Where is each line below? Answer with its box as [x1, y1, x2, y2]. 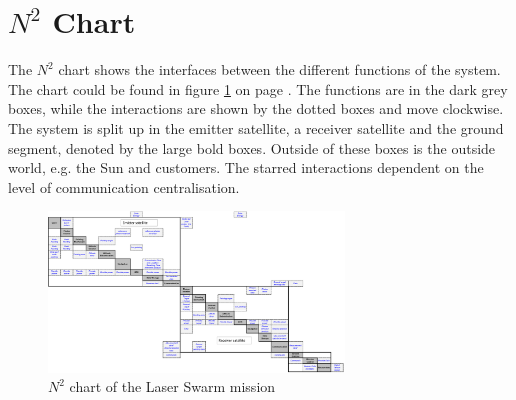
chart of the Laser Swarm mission [69, 376, 276, 397]
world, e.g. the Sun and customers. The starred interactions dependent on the [8, 157, 484, 178]
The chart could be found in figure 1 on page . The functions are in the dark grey [8, 78, 508, 99]
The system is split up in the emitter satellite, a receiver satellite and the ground [8, 117, 504, 138]
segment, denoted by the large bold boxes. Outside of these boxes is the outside [8, 137, 496, 158]
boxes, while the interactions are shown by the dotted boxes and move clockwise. [8, 98, 504, 119]
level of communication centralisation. [8, 176, 240, 197]
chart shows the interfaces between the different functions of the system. [58, 59, 501, 80]
